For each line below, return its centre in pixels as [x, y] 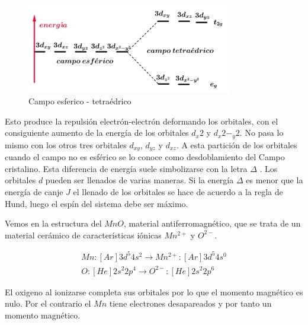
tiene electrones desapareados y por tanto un [190, 303]
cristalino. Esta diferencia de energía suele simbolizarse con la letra [126, 168]
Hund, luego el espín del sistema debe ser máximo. [97, 203]
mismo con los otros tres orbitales [66, 144]
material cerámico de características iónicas [83, 235]
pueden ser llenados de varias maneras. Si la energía [139, 180]
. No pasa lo [262, 133]
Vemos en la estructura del [53, 223]
